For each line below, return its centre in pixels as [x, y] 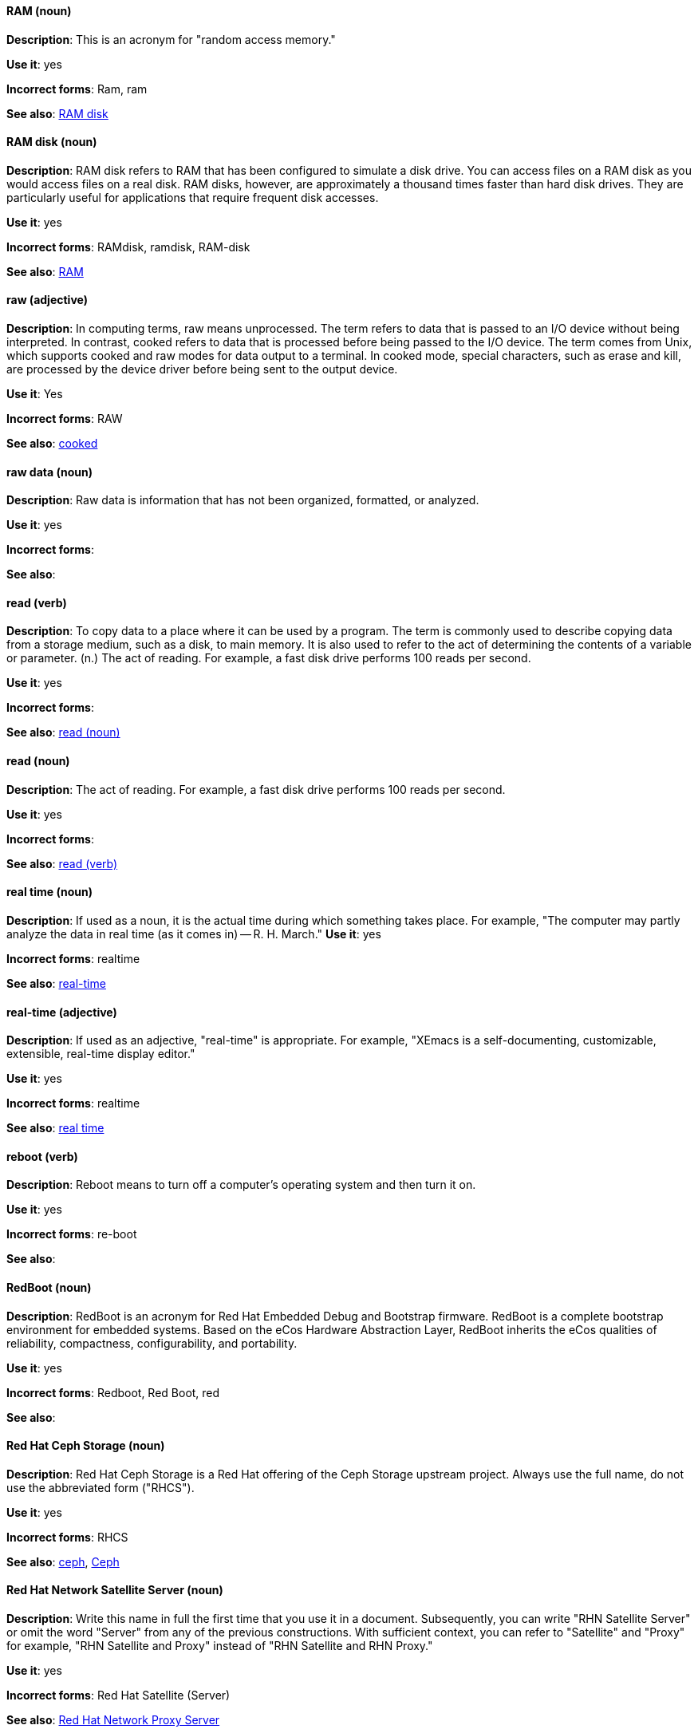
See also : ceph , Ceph [63, 1561]
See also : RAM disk [57, 113]
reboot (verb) [42, 1156]
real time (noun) [49, 892]
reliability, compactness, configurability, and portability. [152, 1343]
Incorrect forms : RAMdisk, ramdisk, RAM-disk [128, 247]
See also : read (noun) [63, 732]
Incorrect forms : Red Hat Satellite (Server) [118, 1695]
